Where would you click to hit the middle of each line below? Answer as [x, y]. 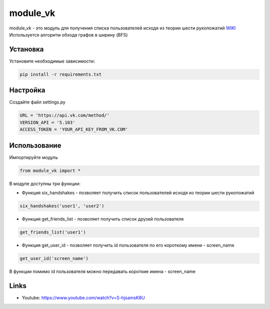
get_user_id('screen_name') [54, 258]
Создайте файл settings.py [37, 102]
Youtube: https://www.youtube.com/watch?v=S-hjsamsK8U [83, 297]
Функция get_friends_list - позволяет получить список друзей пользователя [103, 219]
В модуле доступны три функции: [45, 183]
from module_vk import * [50, 170]
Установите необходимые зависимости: [52, 61]
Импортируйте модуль [33, 157]
